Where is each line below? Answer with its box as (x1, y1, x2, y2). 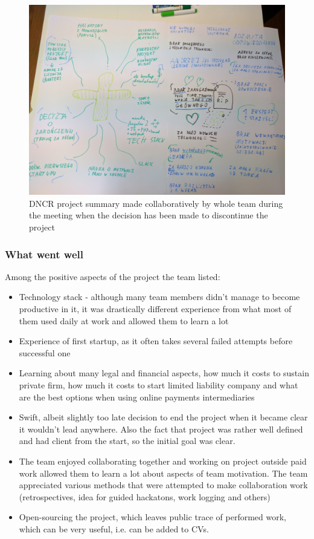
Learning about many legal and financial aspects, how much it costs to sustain (19, 367, 309, 379)
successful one (19, 346, 71, 359)
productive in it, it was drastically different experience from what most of (19, 302, 292, 315)
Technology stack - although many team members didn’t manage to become (19, 290, 300, 303)
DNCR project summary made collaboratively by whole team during (29, 197, 283, 209)
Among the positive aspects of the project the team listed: (5, 270, 220, 283)
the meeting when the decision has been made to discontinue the (29, 209, 268, 221)
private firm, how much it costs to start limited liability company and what (19, 379, 298, 391)
